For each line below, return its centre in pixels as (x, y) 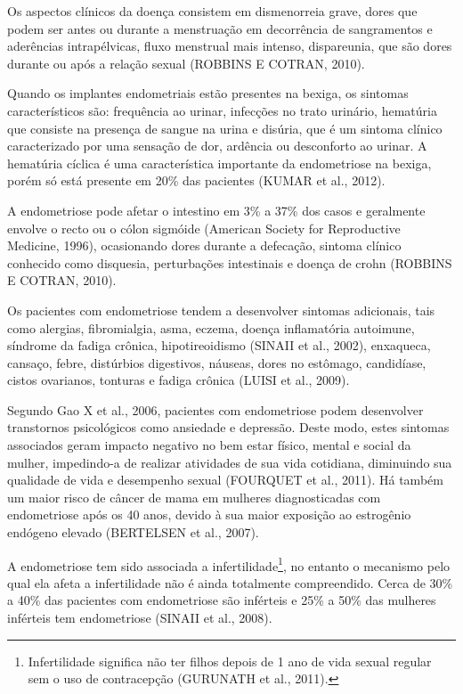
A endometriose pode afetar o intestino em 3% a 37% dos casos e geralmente (216, 210)
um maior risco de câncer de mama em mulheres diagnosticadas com (194, 497)
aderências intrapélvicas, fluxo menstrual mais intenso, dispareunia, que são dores (230, 46)
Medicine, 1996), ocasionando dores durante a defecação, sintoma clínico (204, 245)
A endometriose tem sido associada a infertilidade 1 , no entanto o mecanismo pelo (229, 564)
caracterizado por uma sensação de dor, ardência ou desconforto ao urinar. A (217, 146)
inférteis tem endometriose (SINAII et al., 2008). (140, 618)
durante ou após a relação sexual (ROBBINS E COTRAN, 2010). (186, 63)
